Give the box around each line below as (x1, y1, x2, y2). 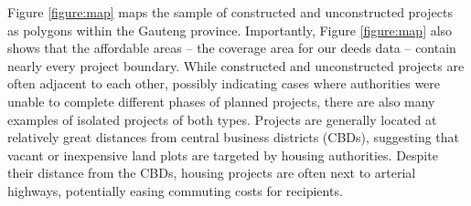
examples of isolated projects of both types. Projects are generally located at (7, 109, 437, 129)
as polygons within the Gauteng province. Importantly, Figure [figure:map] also (7, 20, 453, 39)
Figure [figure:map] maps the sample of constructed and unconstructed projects (7, 3, 453, 21)
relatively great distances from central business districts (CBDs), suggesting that (7, 128, 460, 147)
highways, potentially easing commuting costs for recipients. (7, 180, 343, 200)
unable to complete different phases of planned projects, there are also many (7, 91, 435, 110)
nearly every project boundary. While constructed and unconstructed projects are (7, 56, 465, 75)
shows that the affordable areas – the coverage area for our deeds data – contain (7, 38, 456, 57)
